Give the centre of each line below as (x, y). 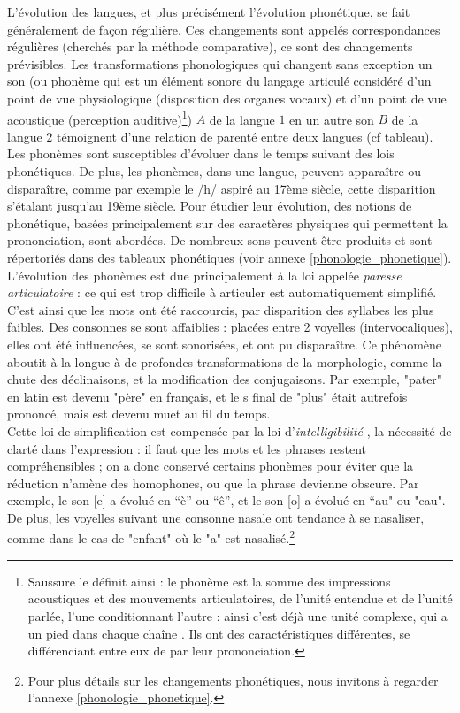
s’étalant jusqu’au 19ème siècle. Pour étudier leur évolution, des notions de (210, 206)
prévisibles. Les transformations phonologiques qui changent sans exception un (220, 63)
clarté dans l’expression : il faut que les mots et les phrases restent (187, 448)
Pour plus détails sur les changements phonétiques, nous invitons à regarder (233, 680)
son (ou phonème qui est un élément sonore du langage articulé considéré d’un (219, 81)
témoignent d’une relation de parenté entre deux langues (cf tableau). (245, 136)
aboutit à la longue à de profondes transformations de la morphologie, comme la (225, 361)
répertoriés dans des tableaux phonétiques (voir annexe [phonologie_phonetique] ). (230, 257)
